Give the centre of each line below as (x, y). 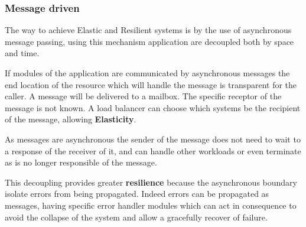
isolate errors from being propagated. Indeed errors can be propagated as (137, 194)
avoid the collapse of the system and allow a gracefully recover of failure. (136, 217)
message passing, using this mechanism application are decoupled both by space (149, 41)
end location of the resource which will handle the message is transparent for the (151, 84)
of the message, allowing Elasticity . (71, 119)
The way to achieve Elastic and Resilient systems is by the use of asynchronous (148, 30)
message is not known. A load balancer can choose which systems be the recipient (153, 107)
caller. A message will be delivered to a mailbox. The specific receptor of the (143, 96)
